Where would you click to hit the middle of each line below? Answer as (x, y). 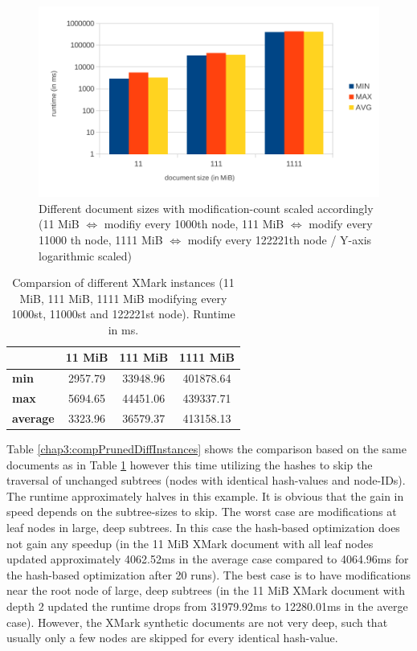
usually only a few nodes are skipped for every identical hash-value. (172, 638)
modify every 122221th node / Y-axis (280, 239)
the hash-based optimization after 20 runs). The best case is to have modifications (209, 574)
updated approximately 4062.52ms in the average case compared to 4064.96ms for (208, 559)
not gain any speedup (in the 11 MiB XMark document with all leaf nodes (190, 543)
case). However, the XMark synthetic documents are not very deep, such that (197, 622)
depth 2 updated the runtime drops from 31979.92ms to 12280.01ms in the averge (207, 606)
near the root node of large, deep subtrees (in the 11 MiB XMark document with (206, 590)
